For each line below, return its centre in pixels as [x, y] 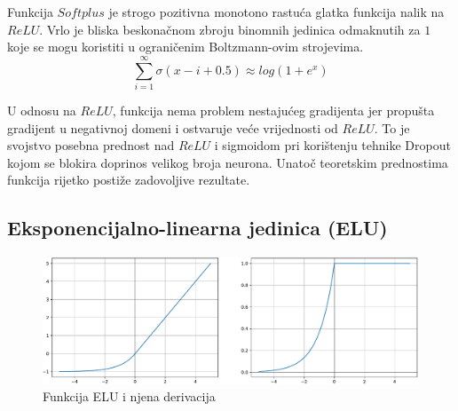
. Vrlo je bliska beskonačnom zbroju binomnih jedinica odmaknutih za [230, 29]
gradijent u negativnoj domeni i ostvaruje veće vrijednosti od [173, 127]
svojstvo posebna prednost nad [91, 145]
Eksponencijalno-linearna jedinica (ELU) [197, 228]
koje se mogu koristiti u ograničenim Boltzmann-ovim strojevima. [186, 47]
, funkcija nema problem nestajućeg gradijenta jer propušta [273, 110]
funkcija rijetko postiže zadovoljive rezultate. [129, 180]
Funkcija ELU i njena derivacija [129, 396]
